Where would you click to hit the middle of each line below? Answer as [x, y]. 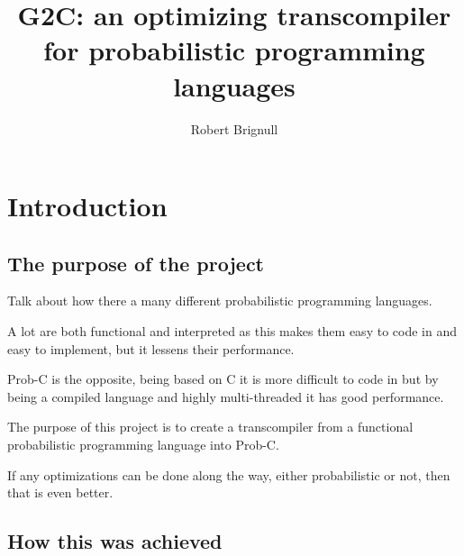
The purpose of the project [136, 263]
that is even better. [60, 492]
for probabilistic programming [234, 50]
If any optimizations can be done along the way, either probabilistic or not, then [229, 474]
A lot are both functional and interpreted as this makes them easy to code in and [232, 331]
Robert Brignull [234, 128]
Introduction [87, 206]
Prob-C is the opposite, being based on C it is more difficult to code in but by [223, 379]
